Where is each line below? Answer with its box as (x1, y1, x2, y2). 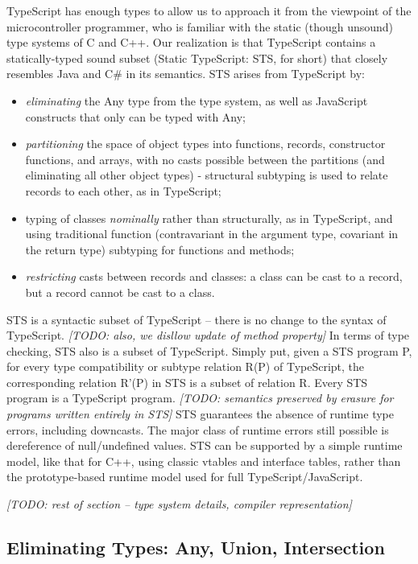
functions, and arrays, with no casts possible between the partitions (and (25, 150, 385, 167)
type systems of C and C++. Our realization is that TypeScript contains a (6, 34, 376, 51)
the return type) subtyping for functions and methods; (25, 241, 295, 257)
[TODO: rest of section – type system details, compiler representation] (6, 496, 352, 513)
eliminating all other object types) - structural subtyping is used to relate (25, 167, 388, 183)
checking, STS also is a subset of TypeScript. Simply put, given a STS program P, (6, 342, 412, 359)
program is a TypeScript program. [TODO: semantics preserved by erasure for (6, 389, 394, 406)
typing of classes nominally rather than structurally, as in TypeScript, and (25, 209, 393, 226)
